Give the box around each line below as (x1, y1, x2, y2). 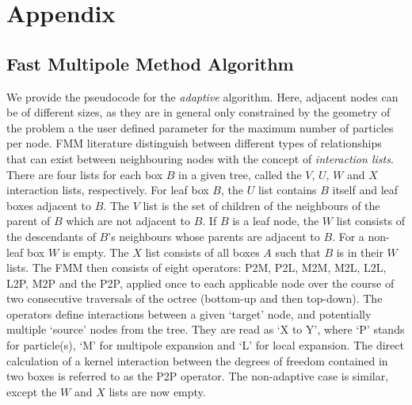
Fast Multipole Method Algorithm (6, 51, 294, 75)
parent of (6, 212, 51, 229)
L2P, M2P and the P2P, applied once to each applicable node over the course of (6, 274, 395, 291)
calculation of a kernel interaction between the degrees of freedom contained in (6, 352, 388, 369)
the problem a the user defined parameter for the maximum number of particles (6, 119, 394, 136)
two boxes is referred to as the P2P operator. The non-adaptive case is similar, (6, 368, 389, 384)
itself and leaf (332, 181, 399, 198)
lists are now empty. (109, 383, 206, 399)
